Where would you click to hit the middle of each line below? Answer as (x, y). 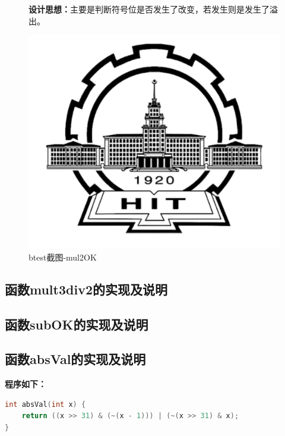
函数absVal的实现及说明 (75, 359)
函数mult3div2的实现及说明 (86, 289)
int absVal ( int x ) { (45, 404)
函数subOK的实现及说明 (77, 324)
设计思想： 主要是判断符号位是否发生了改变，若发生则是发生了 (149, 9)
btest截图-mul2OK (63, 257)
